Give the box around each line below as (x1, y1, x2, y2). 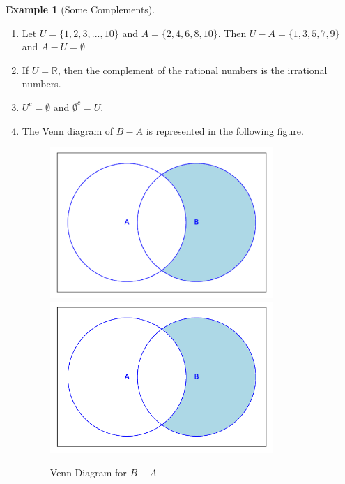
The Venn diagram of (22, 123, 114, 138)
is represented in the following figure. (146, 123, 304, 138)
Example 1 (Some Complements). (6, 2, 155, 16)
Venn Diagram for (49, 464, 127, 479)
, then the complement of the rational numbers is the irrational (57, 62, 328, 77)
